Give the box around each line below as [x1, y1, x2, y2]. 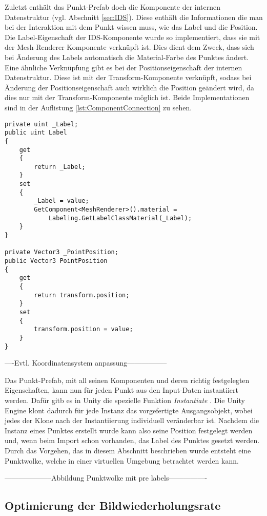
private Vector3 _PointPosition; [5, 249, 118, 256]
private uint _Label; [5, 120, 78, 128]
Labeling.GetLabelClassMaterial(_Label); [48, 214, 192, 222]
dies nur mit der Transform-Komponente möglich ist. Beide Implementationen [5, 92, 250, 103]
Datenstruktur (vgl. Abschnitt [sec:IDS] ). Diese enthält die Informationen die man [5, 11, 263, 22]
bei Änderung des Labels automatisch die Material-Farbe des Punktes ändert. [5, 51, 249, 62]
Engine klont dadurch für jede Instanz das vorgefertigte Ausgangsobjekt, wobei [5, 405, 253, 415]
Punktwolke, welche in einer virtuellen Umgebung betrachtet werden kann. [5, 455, 239, 466]
